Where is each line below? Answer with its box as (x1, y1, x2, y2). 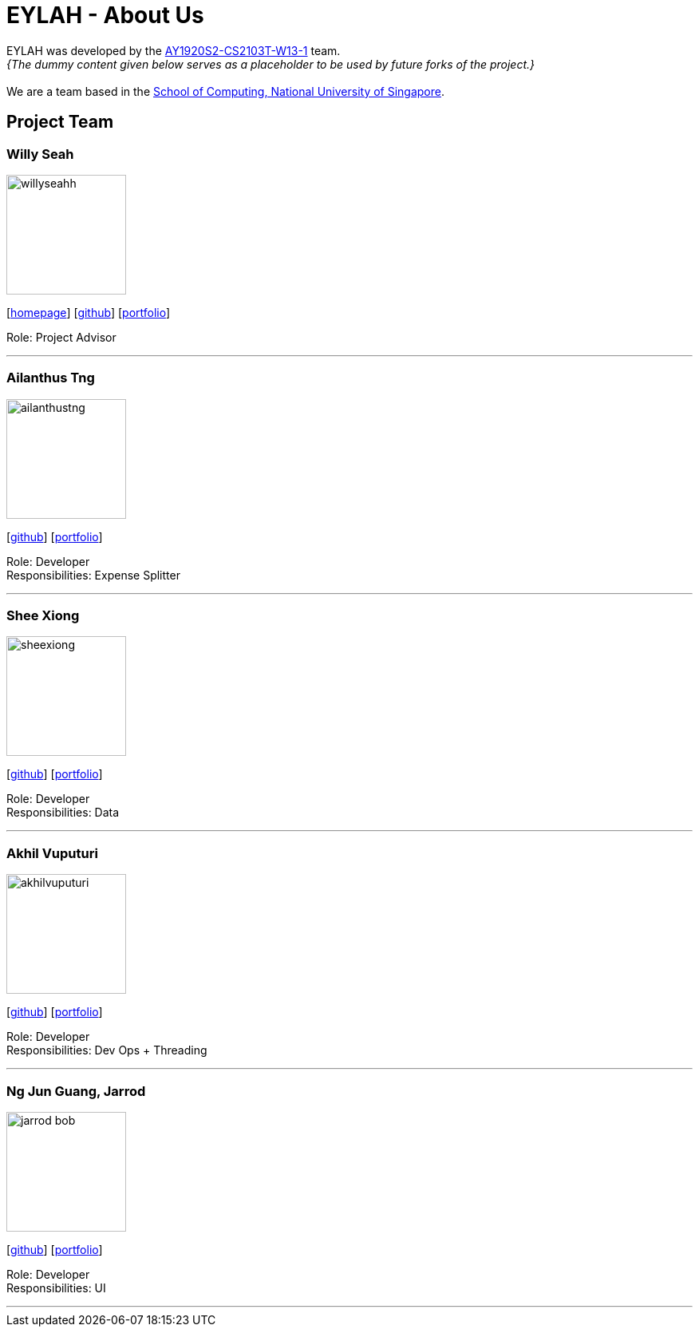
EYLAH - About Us (6, 2, 204, 29)
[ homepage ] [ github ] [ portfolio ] (6, 305, 171, 319)
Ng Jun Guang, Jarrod (6, 1082, 146, 1099)
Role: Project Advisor (6, 330, 116, 344)
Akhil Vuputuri (6, 844, 98, 861)
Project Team (6, 112, 114, 133)
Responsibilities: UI (6, 1280, 106, 1295)
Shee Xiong (6, 607, 80, 624)
